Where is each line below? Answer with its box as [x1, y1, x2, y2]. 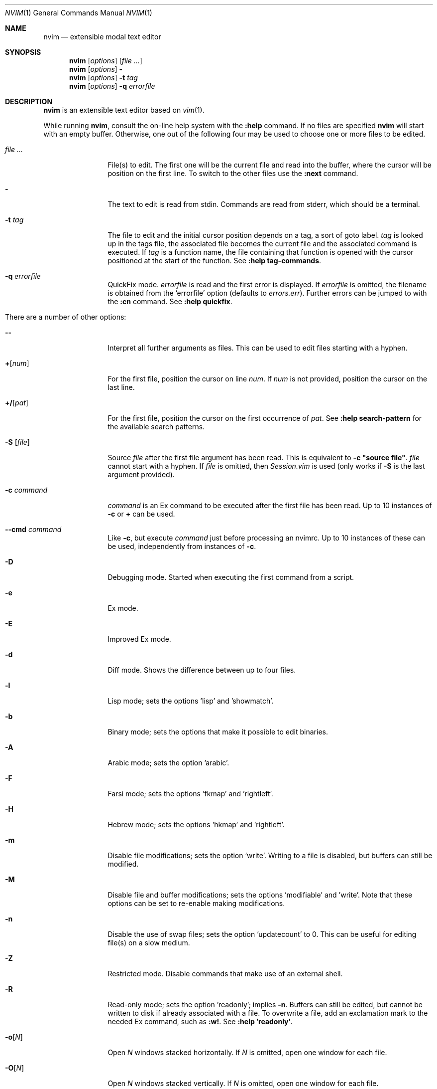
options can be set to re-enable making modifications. [108, 899, 285, 907]
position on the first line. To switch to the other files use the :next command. [108, 169, 358, 178]
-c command [5, 486, 48, 494]
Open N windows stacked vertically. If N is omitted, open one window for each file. [108, 1079, 379, 1088]
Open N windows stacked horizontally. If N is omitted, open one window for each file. [108, 1048, 387, 1057]
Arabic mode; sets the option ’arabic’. [108, 758, 229, 767]
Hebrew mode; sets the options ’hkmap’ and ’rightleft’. [108, 820, 285, 829]
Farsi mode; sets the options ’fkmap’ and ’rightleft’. [108, 789, 273, 798]
